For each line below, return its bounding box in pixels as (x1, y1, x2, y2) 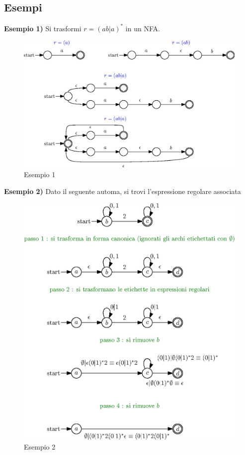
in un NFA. (125, 23, 160, 33)
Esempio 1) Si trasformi (4, 23, 82, 33)
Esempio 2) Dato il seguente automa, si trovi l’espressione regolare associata (4, 186, 241, 196)
